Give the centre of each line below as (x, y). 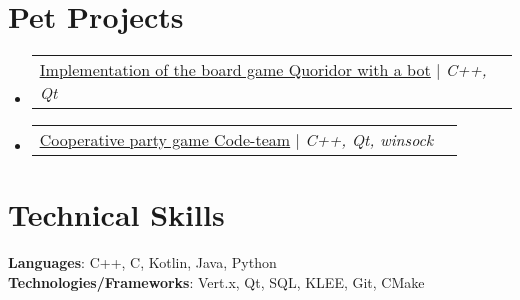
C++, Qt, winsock (369, 140)
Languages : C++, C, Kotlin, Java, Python (142, 262)
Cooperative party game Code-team (165, 140)
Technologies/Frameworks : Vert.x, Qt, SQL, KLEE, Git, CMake (216, 281)
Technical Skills (116, 214)
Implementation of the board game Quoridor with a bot (235, 70)
